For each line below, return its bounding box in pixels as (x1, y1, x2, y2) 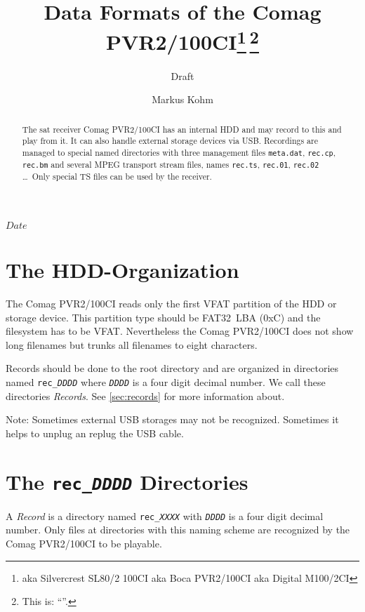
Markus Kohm (152, 92, 213, 107)
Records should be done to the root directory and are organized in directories (6, 361, 339, 375)
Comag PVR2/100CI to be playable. (6, 535, 162, 550)
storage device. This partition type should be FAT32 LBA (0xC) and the (6, 310, 321, 324)
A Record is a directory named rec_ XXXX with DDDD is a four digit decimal (6, 508, 324, 523)
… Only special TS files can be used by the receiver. (22, 171, 212, 182)
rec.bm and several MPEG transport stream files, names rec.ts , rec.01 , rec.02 (22, 159, 319, 171)
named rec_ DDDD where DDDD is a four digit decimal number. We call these (6, 374, 326, 389)
